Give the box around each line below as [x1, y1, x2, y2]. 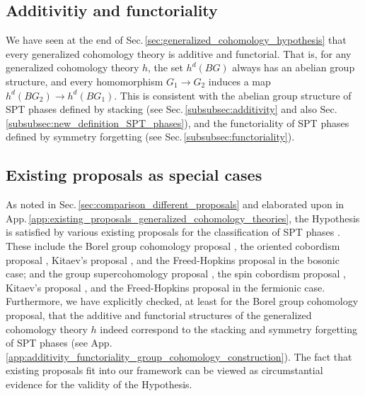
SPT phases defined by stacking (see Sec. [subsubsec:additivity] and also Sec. [6, 102, 337, 116]
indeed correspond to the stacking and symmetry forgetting [100, 321, 357, 336]
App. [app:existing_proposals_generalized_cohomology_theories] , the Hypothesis [6, 210, 360, 225]
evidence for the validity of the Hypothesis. [6, 376, 192, 391]
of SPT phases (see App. [6, 335, 112, 350]
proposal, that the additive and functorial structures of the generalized [6, 307, 312, 322]
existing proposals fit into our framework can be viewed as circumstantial [6, 363, 323, 378]
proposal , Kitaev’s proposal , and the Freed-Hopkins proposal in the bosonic [6, 252, 340, 267]
